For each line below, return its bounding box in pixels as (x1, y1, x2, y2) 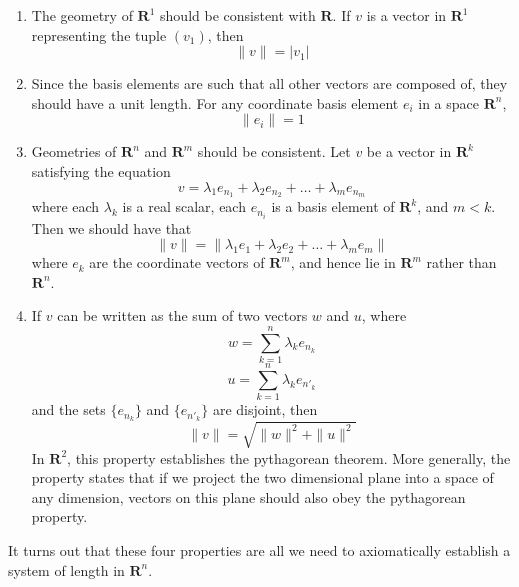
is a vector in (366, 5, 447, 25)
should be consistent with (160, 5, 316, 25)
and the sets (31, 399, 106, 420)
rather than (426, 252, 497, 273)
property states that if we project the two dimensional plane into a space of (31, 467, 494, 488)
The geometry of (31, 5, 133, 25)
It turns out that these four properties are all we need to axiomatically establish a (8, 539, 511, 560)
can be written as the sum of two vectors (57, 305, 308, 326)
